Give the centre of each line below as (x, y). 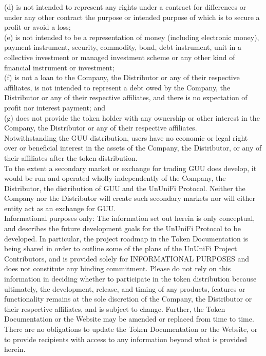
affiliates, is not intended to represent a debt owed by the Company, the (117, 87)
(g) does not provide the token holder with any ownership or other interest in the (132, 117)
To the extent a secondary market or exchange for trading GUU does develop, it (130, 168)
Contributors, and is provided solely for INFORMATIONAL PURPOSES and (127, 258)
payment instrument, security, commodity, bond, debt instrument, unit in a (123, 47)
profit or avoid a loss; (37, 27)
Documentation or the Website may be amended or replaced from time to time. (129, 319)
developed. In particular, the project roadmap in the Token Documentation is (126, 238)
